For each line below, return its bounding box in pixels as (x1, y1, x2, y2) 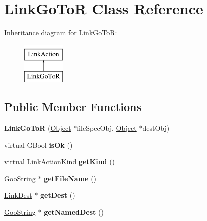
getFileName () (44, 173, 97, 183)
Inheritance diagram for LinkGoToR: (4, 27, 117, 38)
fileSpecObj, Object (77, 123, 137, 133)
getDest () (40, 190, 75, 200)
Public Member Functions (4, 99, 141, 115)
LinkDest (4, 190, 32, 200)
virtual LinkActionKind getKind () (4, 156, 115, 167)
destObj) (142, 123, 170, 133)
